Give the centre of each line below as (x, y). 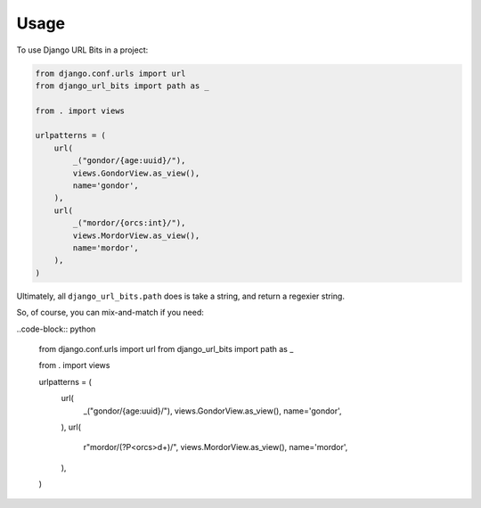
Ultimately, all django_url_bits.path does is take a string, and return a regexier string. (180, 296)
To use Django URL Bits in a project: (82, 50)
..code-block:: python (56, 329)
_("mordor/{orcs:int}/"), (129, 223)
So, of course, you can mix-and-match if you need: (110, 313)
